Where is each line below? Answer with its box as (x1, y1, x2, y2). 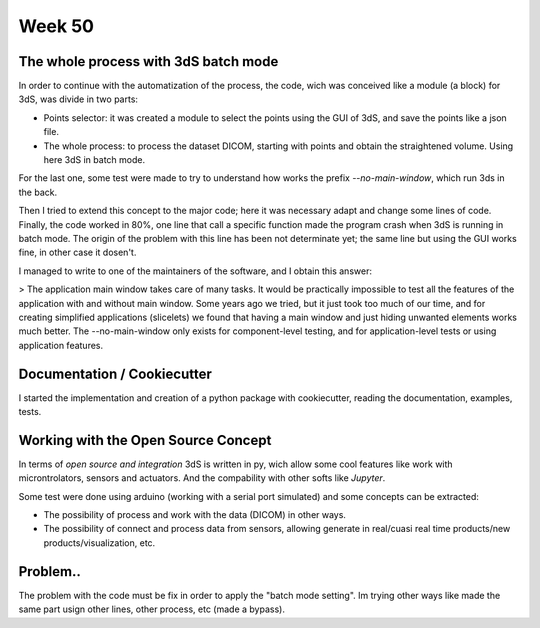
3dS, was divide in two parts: (18, 93, 139, 105)
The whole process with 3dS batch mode (18, 53, 279, 70)
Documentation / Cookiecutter (18, 365, 212, 382)
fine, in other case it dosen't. (18, 246, 137, 259)
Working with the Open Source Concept (18, 431, 272, 449)
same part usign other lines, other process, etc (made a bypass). (18, 603, 285, 615)
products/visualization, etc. (43, 536, 156, 549)
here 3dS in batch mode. (43, 154, 145, 166)
